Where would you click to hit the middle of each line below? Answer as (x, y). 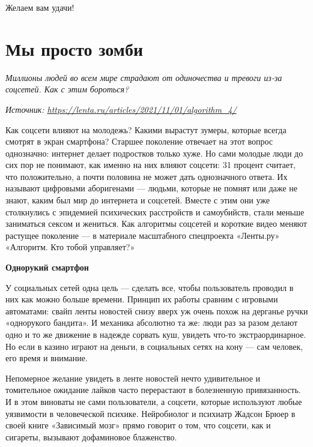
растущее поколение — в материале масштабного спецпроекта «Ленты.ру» (143, 235)
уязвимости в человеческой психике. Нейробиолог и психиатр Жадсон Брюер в (150, 413)
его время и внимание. (47, 358)
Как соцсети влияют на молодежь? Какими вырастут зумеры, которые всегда (146, 129)
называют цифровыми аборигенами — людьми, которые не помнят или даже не (151, 188)
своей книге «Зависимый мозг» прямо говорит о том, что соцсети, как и (138, 425)
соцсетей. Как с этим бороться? (67, 89)
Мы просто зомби (74, 48)
